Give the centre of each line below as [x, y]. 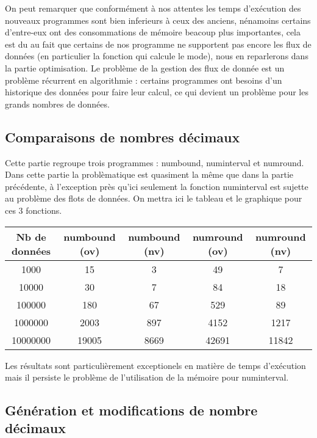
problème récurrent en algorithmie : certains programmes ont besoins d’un [144, 80]
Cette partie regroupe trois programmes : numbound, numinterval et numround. [155, 162]
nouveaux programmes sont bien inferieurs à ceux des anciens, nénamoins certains [158, 20]
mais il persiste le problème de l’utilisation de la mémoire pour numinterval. [147, 377]
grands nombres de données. [57, 104]
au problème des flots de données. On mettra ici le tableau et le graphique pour [154, 198]
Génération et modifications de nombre [131, 410]
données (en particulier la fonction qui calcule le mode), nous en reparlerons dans [157, 56]
